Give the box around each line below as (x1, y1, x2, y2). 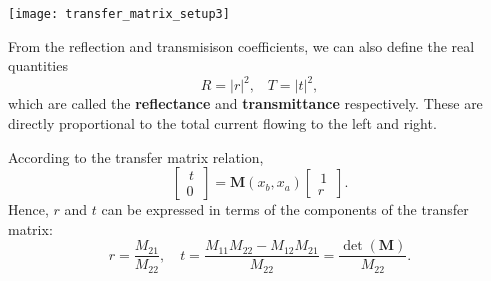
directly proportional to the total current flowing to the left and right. (8, 112, 437, 133)
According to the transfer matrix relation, (8, 146, 264, 167)
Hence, (8, 199, 49, 220)
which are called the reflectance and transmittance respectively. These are (8, 93, 483, 114)
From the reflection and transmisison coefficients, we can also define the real (8, 35, 475, 56)
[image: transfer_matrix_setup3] (8, 7, 230, 21)
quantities (8, 55, 68, 76)
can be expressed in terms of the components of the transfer (101, 199, 469, 220)
